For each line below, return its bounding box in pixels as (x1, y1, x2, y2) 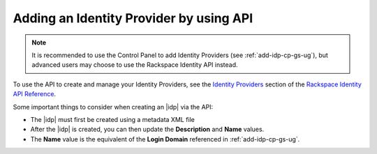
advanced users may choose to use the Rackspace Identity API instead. (31, 61, 238, 69)
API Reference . (13, 90, 56, 98)
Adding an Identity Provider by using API (13, 10, 253, 26)
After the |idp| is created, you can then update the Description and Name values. (30, 125, 265, 134)
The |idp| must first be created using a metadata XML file (30, 115, 195, 123)
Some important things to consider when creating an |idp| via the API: (13, 102, 214, 111)
